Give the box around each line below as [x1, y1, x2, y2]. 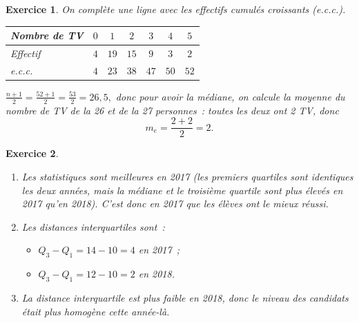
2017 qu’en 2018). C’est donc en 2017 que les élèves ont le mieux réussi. [21, 196, 329, 211]
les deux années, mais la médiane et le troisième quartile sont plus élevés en [21, 183, 343, 197]
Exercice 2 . [6, 146, 59, 160]
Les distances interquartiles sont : [21, 219, 165, 233]
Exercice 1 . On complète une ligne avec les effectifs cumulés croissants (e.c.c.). [6, 2, 346, 16]
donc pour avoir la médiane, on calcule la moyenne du [115, 89, 345, 103]
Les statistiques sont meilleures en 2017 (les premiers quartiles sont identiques [21, 169, 353, 183]
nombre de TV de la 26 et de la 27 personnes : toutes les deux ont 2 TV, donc [6, 103, 339, 117]
